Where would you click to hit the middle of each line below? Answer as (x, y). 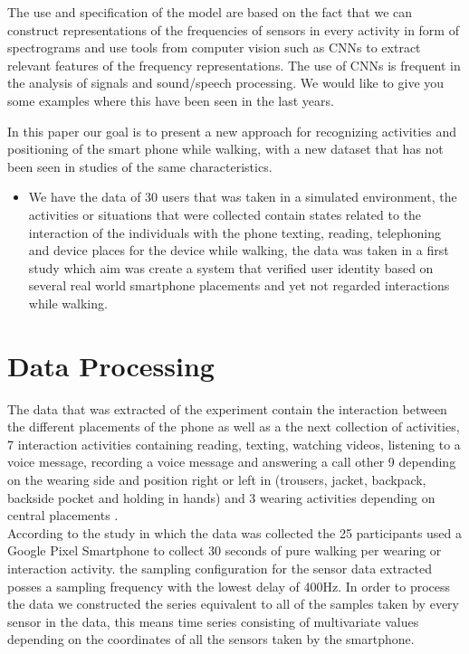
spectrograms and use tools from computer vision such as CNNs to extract (214, 47)
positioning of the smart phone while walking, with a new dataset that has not (225, 149)
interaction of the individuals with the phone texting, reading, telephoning (235, 232)
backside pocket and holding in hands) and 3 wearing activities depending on (221, 497)
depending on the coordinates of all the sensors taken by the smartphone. (211, 639)
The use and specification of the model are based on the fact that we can (210, 12)
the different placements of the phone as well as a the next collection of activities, (234, 427)
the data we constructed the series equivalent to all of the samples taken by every (233, 604)
